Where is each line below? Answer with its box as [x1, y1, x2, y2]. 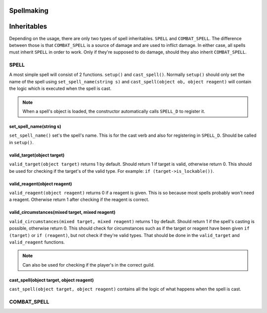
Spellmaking [9, 6, 49, 15]
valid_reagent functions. [9, 239, 65, 245]
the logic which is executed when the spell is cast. [9, 85, 112, 91]
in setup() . [9, 139, 34, 145]
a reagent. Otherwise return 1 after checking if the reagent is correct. [9, 196, 149, 202]
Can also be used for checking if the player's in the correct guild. [22, 262, 155, 268]
